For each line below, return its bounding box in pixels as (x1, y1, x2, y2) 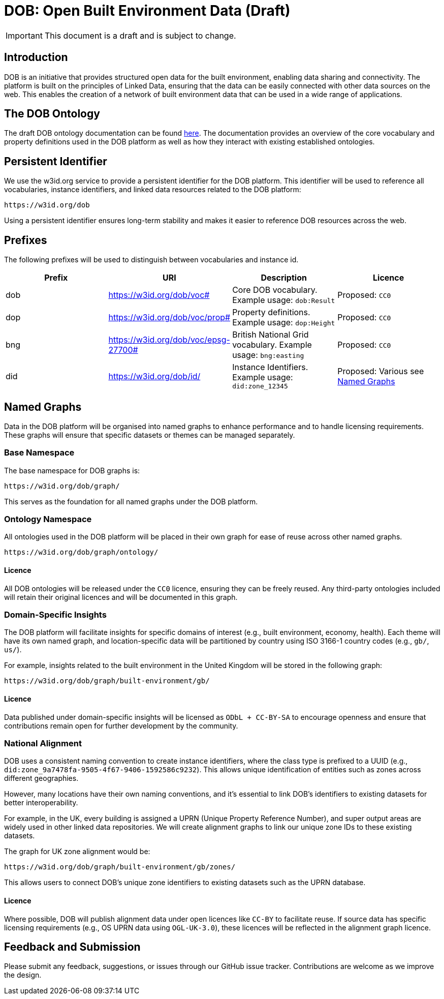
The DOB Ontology (4, 107, 100, 120)
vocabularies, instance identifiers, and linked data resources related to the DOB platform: (4, 185, 301, 194)
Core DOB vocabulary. (232, 285, 318, 295)
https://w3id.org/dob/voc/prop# (108, 312, 231, 323)
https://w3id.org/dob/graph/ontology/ (4, 548, 158, 557)
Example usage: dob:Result (232, 295, 335, 306)
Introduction (4, 51, 68, 64)
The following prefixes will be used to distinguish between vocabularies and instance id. (4, 255, 299, 264)
